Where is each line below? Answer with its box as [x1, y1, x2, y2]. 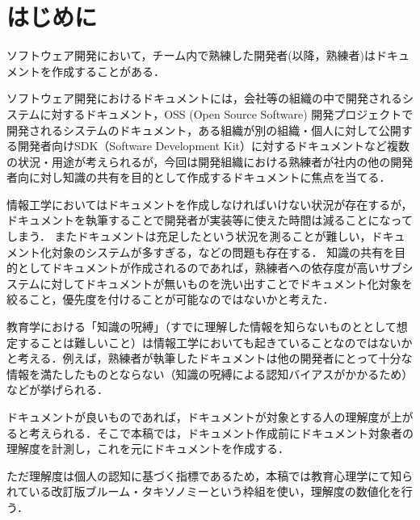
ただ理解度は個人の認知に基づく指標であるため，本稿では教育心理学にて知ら [6, 467, 414, 484]
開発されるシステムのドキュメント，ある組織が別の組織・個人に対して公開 [6, 121, 401, 138]
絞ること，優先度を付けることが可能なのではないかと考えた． [6, 291, 334, 308]
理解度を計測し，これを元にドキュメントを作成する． [6, 440, 289, 457]
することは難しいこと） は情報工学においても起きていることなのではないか [17, 333, 413, 350]
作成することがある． [51, 62, 165, 79]
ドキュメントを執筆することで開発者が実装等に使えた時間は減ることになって [6, 212, 413, 229]
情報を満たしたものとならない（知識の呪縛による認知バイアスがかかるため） [6, 365, 414, 382]
